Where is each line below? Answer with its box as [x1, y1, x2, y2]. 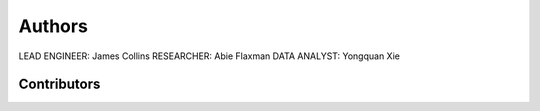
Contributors [18, 76, 101, 93]
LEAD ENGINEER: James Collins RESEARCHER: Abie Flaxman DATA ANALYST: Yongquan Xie [18, 50, 400, 62]
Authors [18, 15, 89, 37]
